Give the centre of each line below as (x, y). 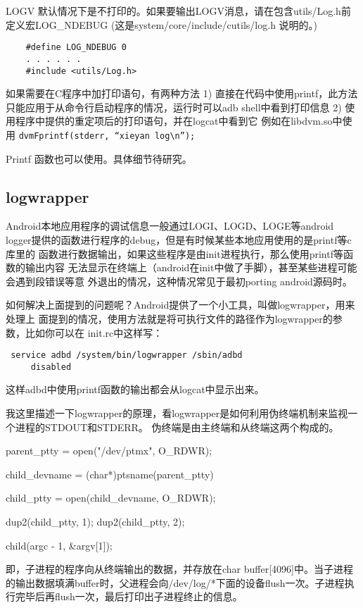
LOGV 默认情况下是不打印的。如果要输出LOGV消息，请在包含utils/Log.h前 (178, 11)
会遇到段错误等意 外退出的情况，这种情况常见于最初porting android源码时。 (179, 281)
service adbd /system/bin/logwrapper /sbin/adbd (127, 355)
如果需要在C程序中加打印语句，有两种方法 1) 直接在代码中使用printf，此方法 (182, 93)
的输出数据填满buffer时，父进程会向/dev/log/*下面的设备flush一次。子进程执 (180, 582)
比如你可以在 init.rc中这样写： (94, 332)
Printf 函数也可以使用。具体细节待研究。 (99, 158)
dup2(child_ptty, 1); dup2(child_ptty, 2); (95, 522)
